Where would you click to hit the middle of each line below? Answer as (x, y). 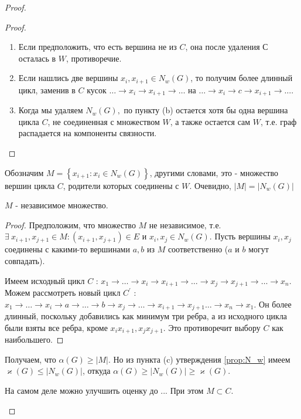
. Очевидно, (210, 185)
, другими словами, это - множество (214, 172)
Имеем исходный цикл (45, 280)
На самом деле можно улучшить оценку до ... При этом (104, 390)
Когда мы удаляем (51, 110)
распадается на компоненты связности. (88, 133)
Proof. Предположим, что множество (70, 224)
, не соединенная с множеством (104, 121)
